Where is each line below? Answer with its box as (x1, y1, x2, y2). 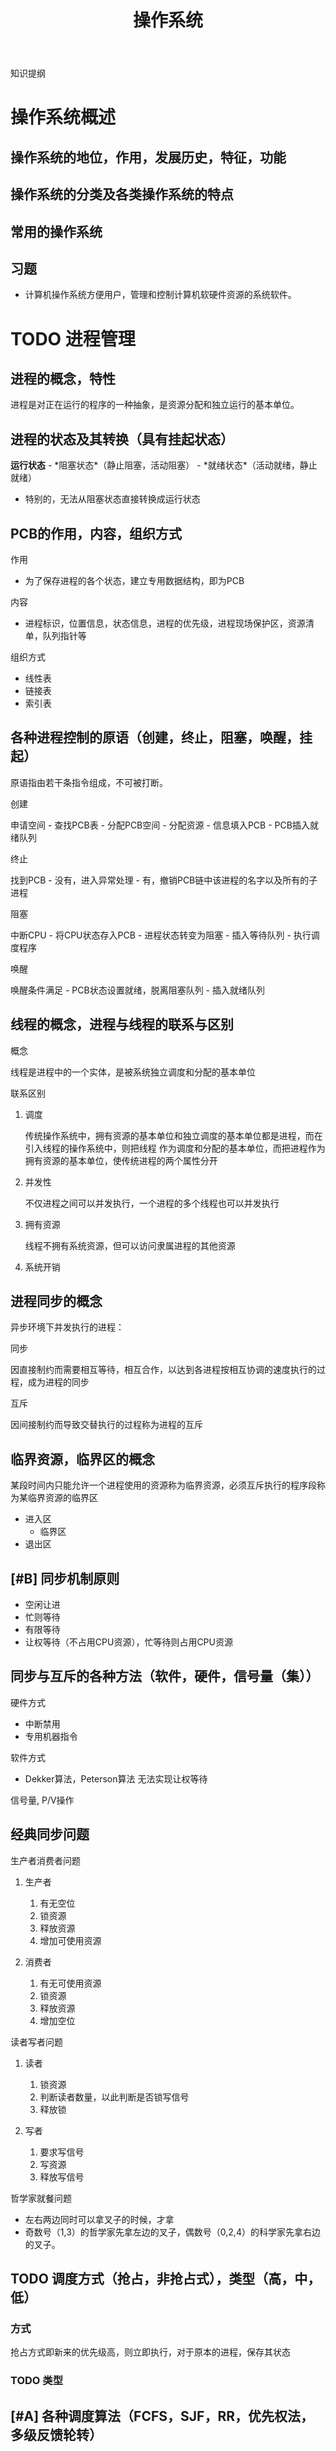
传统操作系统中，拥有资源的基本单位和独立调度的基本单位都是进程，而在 (24, 1129, 323, 1141)
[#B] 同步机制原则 (10, 1570, 120, 1587)
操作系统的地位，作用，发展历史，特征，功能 (10, 149, 287, 166)
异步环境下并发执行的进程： (10, 1321, 125, 1333)
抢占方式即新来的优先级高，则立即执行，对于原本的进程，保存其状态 (10, 2346, 291, 2358)
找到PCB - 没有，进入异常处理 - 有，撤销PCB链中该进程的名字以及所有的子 (10, 874, 318, 886)
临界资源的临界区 (27, 1492, 98, 1504)
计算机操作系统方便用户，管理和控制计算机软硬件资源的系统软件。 (24, 289, 297, 301)
